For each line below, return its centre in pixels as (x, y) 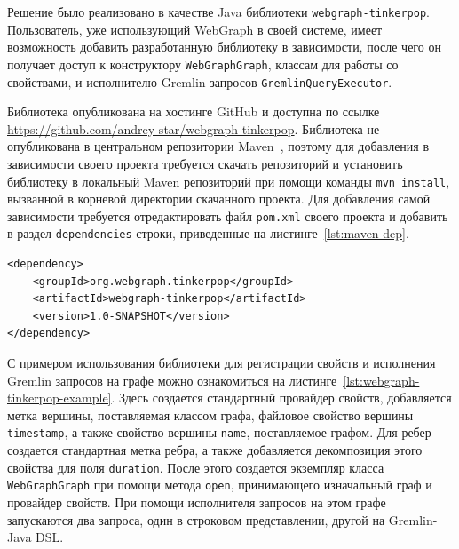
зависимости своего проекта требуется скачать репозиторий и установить (205, 163)
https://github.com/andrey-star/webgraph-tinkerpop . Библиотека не (194, 128)
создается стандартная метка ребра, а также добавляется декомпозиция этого (215, 450)
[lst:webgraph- (381, 380)
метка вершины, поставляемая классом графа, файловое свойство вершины (210, 414)
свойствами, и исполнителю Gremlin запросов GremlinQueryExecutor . (200, 81)
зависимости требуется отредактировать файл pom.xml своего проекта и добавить (228, 215)
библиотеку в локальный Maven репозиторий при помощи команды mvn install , (229, 181)
